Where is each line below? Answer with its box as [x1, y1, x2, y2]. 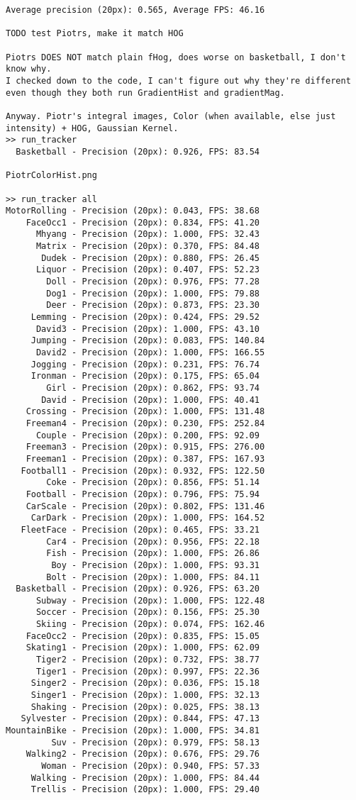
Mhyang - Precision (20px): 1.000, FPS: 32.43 [35, 229, 260, 240]
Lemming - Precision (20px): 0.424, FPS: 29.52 [30, 312, 260, 323]
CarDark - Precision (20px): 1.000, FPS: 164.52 [30, 513, 265, 523]
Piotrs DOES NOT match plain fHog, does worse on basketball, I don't [6, 52, 346, 62]
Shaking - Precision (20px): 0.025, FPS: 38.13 [30, 701, 260, 712]
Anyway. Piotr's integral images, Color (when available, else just [6, 111, 336, 121]
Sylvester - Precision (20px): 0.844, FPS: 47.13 [21, 713, 260, 724]
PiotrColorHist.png [6, 170, 97, 181]
